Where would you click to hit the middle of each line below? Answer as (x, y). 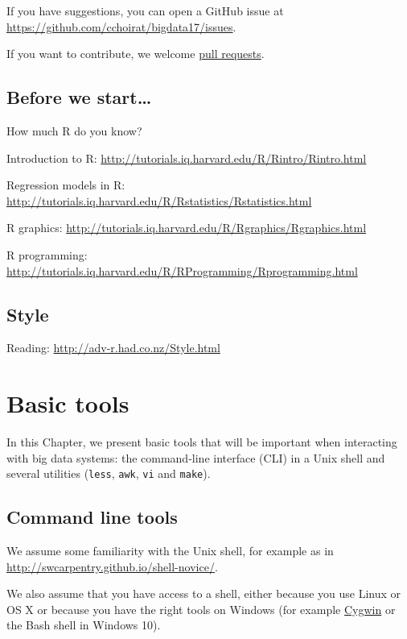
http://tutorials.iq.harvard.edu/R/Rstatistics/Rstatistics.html (159, 200)
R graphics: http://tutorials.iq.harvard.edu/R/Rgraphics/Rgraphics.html (187, 228)
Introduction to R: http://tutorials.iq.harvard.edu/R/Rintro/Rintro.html (187, 158)
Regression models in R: (66, 185)
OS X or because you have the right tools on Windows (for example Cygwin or (201, 609)
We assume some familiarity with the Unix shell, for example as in (170, 551)
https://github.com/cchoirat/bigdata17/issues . (121, 26)
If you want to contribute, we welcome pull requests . (136, 54)
